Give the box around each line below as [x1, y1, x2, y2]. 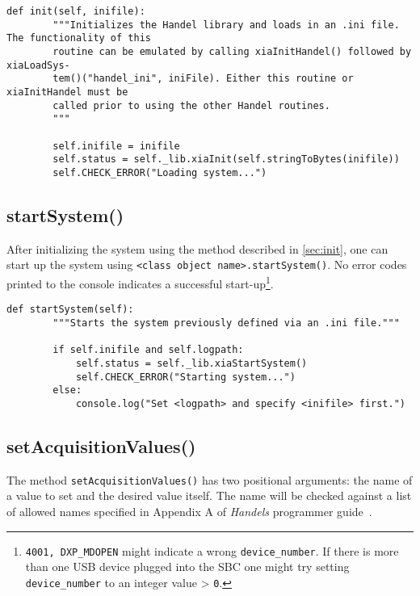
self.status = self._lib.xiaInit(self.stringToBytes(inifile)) [52, 153, 400, 166]
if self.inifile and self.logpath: [52, 344, 244, 356]
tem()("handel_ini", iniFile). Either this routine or [52, 73, 354, 85]
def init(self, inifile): [6, 6, 145, 17]
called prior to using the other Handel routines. [52, 99, 330, 111]
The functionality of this [6, 32, 151, 44]
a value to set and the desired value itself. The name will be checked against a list [6, 487, 412, 504]
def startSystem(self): [6, 304, 134, 316]
